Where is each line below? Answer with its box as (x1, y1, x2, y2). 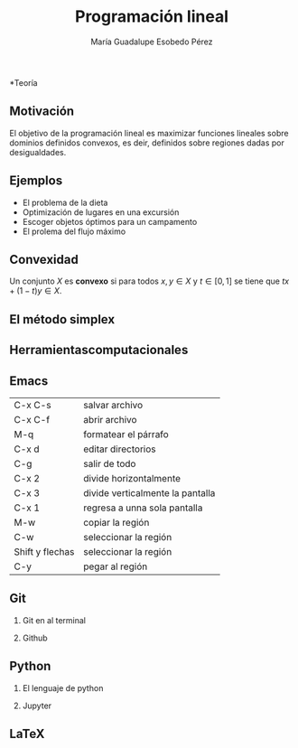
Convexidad (9, 251, 79, 267)
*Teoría (9, 77, 38, 88)
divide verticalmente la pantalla (82, 486, 216, 499)
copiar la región (82, 516, 150, 528)
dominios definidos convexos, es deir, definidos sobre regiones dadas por (9, 137, 284, 148)
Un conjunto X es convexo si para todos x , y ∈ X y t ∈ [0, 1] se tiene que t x (9, 276, 290, 286)
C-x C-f (14, 413, 51, 425)
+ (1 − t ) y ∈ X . (9, 285, 62, 296)
